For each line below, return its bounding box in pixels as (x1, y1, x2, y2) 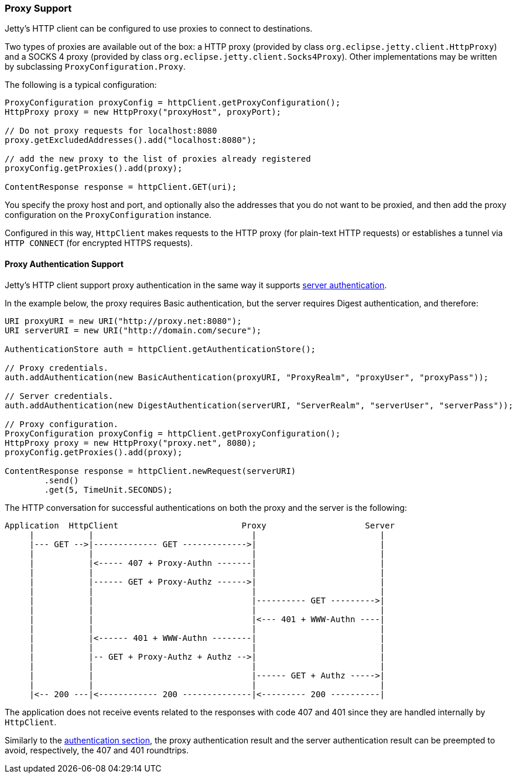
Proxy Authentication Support (5, 258, 124, 269)
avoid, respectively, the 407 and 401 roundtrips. (5, 745, 189, 755)
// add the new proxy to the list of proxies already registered (5, 154, 311, 164)
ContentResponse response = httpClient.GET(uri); (5, 182, 237, 192)
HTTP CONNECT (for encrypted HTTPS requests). (5, 238, 193, 248)
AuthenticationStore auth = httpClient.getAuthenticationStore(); (5, 344, 316, 354)
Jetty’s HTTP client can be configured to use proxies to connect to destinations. (5, 23, 313, 34)
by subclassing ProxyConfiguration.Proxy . (5, 62, 186, 72)
